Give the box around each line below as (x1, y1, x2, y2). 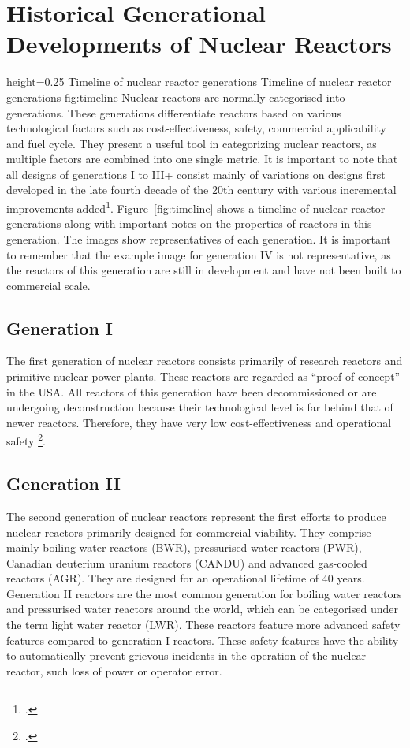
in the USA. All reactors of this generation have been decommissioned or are (6, 383, 377, 400)
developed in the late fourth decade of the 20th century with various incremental (6, 181, 397, 198)
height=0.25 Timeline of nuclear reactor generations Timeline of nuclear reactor (6, 73, 392, 90)
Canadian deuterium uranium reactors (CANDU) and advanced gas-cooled (6, 554, 367, 571)
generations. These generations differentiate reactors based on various (6, 104, 341, 121)
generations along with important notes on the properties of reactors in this (6, 215, 372, 232)
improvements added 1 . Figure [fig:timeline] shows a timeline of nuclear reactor (6, 198, 386, 216)
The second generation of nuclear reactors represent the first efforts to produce (6, 508, 386, 524)
